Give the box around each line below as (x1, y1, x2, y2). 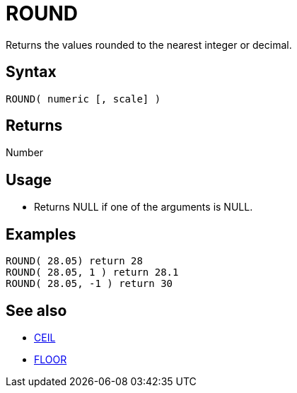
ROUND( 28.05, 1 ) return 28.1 (6, 266, 179, 278)
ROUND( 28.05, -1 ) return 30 (6, 278, 173, 290)
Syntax (6, 63, 57, 81)
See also (6, 301, 67, 319)
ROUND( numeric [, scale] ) (6, 93, 161, 105)
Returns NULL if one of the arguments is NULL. (34, 201, 253, 213)
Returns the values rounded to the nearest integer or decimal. (6, 38, 292, 51)
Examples (6, 225, 76, 243)
